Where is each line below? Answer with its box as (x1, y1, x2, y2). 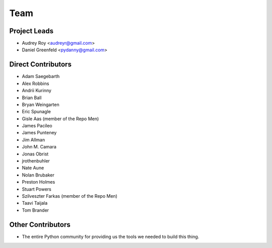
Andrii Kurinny (22, 88, 51, 94)
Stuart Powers (22, 186, 51, 192)
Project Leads (9, 27, 54, 35)
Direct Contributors (9, 60, 72, 69)
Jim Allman (22, 136, 45, 143)
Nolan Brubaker (22, 172, 55, 178)
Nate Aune (22, 165, 44, 171)
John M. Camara (22, 144, 56, 150)
